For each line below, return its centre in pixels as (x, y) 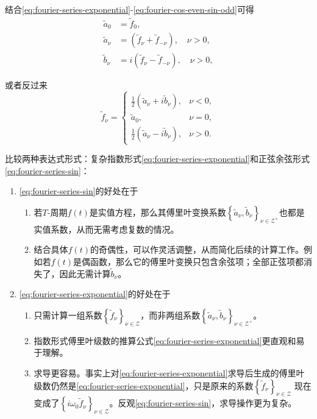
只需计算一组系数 (68, 315)
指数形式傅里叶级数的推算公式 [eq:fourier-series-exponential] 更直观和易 (169, 340)
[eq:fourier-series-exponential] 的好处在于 (95, 294)
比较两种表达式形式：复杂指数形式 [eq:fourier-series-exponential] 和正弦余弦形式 (158, 159)
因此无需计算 (85, 273)
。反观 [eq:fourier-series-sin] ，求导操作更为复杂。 (203, 403)
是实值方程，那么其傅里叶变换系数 (158, 212)
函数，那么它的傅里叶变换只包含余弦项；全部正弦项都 (197, 261)
